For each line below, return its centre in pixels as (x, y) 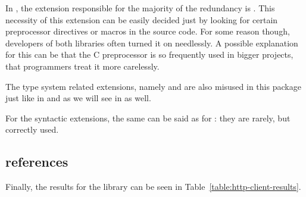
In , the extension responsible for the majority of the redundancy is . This (140, 8)
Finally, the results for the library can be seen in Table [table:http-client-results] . (153, 187)
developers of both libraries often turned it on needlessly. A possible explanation (152, 43)
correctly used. (32, 129)
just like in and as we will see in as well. (78, 98)
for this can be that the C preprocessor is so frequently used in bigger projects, (149, 54)
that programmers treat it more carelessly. (82, 66)
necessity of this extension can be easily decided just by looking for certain (142, 19)
